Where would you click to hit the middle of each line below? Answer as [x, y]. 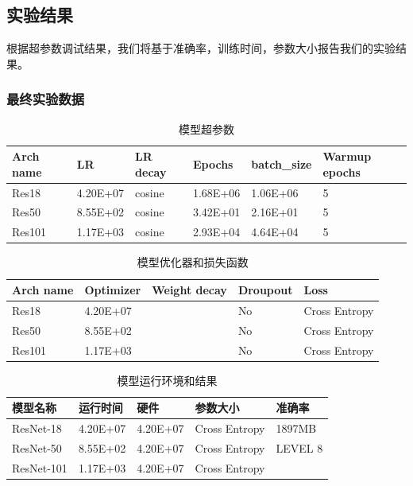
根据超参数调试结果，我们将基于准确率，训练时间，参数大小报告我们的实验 [201, 48]
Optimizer [113, 290]
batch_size [282, 164]
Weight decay [189, 290]
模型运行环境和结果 [167, 380]
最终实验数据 [46, 99]
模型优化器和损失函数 [193, 262]
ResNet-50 [37, 447]
